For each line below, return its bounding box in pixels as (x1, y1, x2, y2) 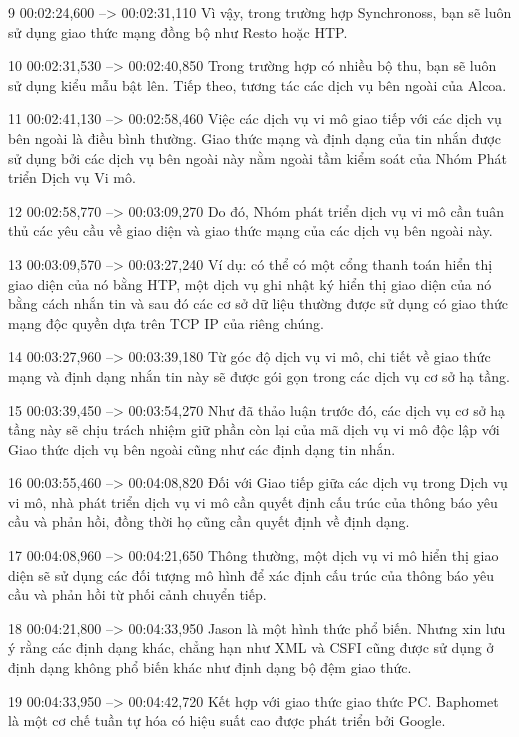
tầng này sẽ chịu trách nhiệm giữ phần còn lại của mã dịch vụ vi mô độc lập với (8, 419, 500, 440)
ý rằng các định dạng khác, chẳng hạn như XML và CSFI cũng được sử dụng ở (8, 637, 494, 658)
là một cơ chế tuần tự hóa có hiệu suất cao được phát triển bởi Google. (8, 710, 446, 731)
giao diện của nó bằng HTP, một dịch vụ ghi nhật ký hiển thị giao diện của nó (8, 273, 492, 294)
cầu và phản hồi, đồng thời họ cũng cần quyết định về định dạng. (8, 511, 410, 532)
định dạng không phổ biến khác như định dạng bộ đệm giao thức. (8, 657, 412, 678)
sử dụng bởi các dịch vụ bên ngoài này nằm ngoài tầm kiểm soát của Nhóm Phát (8, 147, 507, 168)
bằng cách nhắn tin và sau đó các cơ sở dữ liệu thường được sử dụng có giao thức (8, 293, 508, 314)
